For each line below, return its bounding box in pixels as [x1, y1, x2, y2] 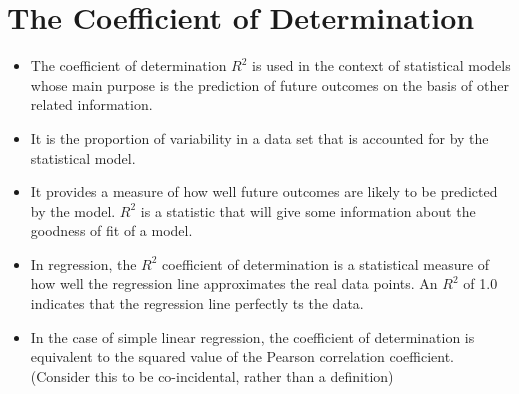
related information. [30, 94, 153, 115]
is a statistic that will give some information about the [140, 200, 476, 221]
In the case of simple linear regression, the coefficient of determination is [30, 326, 475, 347]
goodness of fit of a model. [30, 220, 193, 241]
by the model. [30, 200, 116, 221]
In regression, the [30, 253, 137, 274]
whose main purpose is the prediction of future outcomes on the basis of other [30, 74, 509, 95]
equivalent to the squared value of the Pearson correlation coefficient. [30, 346, 455, 367]
